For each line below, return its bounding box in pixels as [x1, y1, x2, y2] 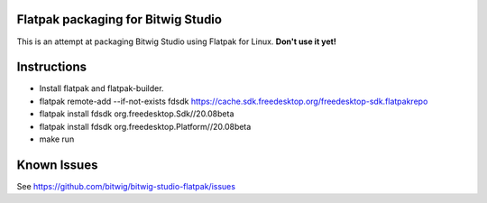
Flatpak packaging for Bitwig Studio [16, 12, 223, 27]
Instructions [16, 60, 87, 75]
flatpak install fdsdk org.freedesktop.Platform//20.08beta [39, 121, 252, 132]
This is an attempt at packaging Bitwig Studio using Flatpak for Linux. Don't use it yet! [16, 36, 337, 47]
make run [39, 134, 75, 144]
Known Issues [16, 157, 98, 172]
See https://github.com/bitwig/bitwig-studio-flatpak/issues [16, 180, 236, 191]
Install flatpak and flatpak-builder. [39, 83, 164, 94]
